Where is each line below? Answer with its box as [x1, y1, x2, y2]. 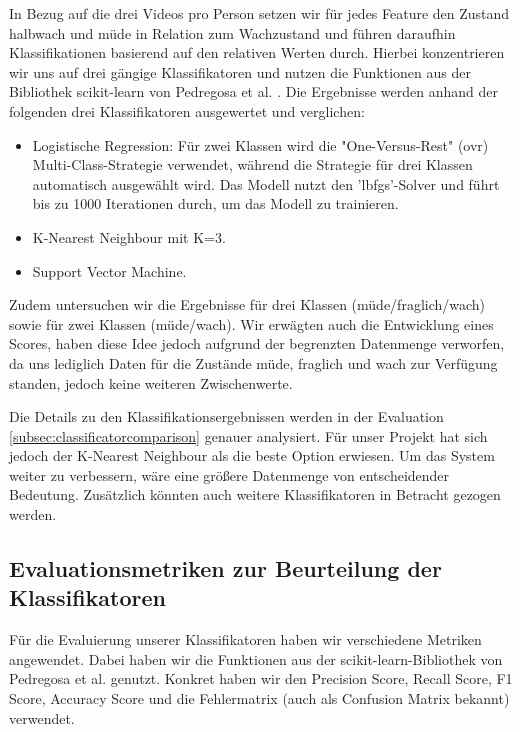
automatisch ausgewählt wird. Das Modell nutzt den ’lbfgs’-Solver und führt [32, 173, 500, 194]
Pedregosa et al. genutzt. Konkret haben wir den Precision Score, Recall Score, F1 [9, 668, 513, 689]
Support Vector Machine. [32, 260, 187, 281]
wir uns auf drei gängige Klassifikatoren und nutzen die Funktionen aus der [9, 61, 471, 82]
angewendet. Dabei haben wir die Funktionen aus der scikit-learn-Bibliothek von [9, 648, 503, 669]
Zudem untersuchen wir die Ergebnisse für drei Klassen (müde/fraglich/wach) [9, 294, 486, 315]
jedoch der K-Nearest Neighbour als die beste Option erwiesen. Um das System [9, 445, 495, 466]
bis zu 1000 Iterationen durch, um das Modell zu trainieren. [32, 193, 399, 214]
